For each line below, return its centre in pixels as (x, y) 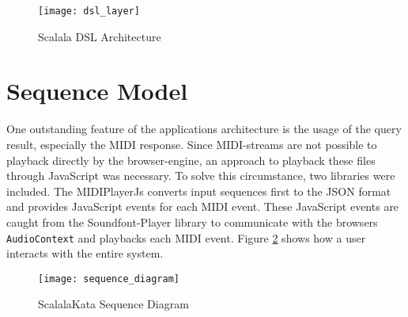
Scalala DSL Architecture (100, 36)
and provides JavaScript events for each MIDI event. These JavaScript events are (203, 206)
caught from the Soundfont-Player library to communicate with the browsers (192, 222)
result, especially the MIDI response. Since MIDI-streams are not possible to (192, 144)
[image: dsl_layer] (89, 11)
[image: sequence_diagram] (109, 279)
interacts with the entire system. (85, 253)
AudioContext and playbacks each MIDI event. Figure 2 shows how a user (186, 237)
